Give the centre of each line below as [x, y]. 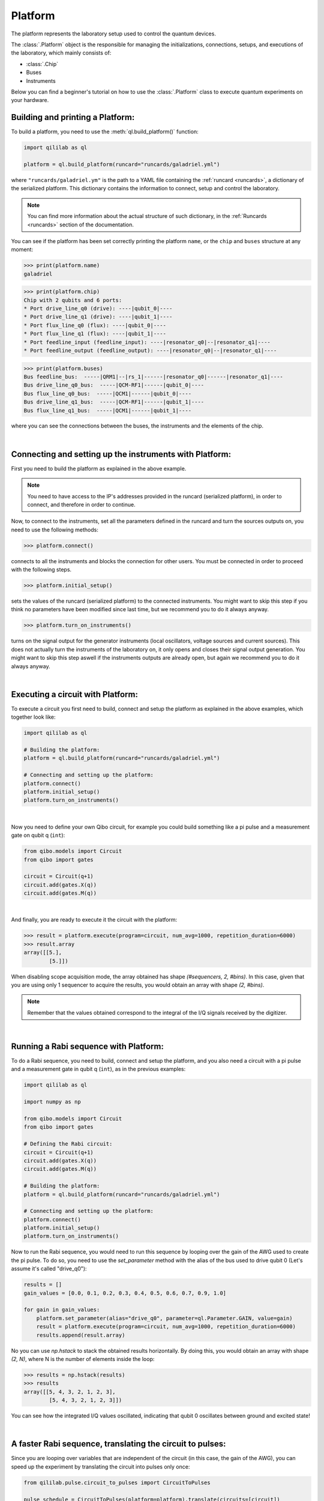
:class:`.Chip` [42, 64]
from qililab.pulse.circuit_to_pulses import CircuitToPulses [117, 1482]
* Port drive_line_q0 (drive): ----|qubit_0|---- [98, 309]
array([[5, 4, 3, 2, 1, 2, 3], [70, 1392]
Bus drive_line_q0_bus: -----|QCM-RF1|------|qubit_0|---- [114, 385]
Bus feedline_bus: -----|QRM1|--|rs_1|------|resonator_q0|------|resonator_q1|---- [153, 376]
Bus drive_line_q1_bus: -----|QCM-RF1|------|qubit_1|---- [114, 402]
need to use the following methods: [55, 530]
